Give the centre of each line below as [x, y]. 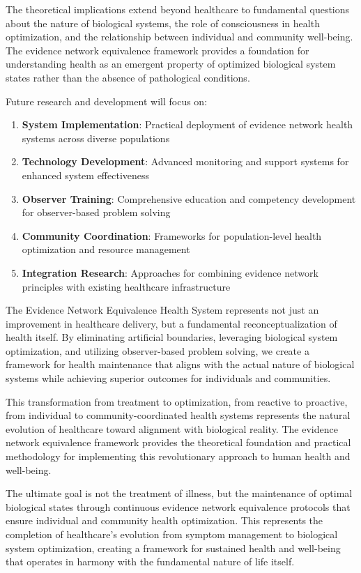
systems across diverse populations [96, 138]
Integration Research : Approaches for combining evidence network [170, 272]
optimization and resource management [106, 249]
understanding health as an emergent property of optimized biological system [171, 64]
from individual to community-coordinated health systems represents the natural [178, 415]
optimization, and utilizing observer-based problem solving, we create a [158, 350]
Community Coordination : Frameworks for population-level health [172, 235]
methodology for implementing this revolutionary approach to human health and [178, 456]
